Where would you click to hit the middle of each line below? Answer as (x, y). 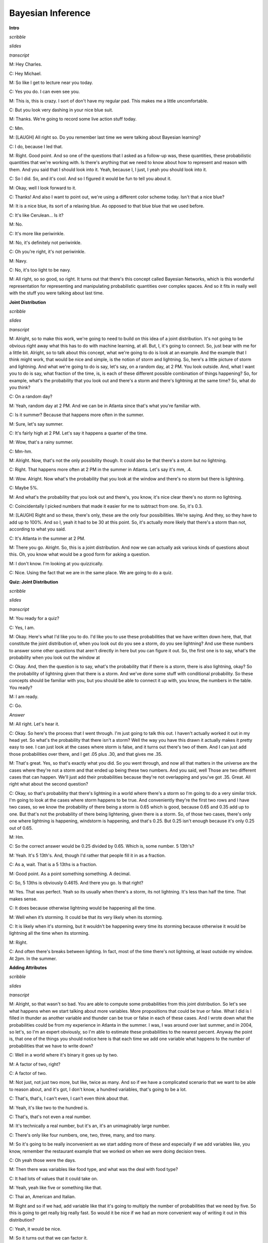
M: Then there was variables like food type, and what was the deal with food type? (94, 1169)
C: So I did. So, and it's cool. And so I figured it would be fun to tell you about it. (90, 178)
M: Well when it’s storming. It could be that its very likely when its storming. (86, 917)
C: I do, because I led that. (36, 146)
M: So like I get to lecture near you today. (51, 83)
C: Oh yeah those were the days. (43, 1160)
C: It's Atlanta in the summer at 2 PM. (47, 538)
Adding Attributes (28, 968)
